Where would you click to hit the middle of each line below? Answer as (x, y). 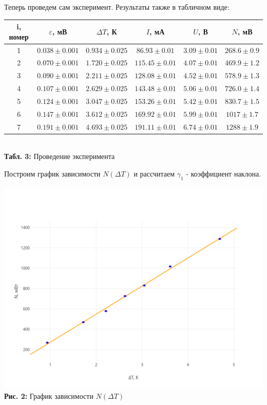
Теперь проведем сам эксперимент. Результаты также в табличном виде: (117, 7)
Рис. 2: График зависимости (49, 396)
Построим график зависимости (52, 173)
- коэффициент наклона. (223, 173)
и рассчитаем (154, 173)
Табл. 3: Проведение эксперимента (60, 156)
